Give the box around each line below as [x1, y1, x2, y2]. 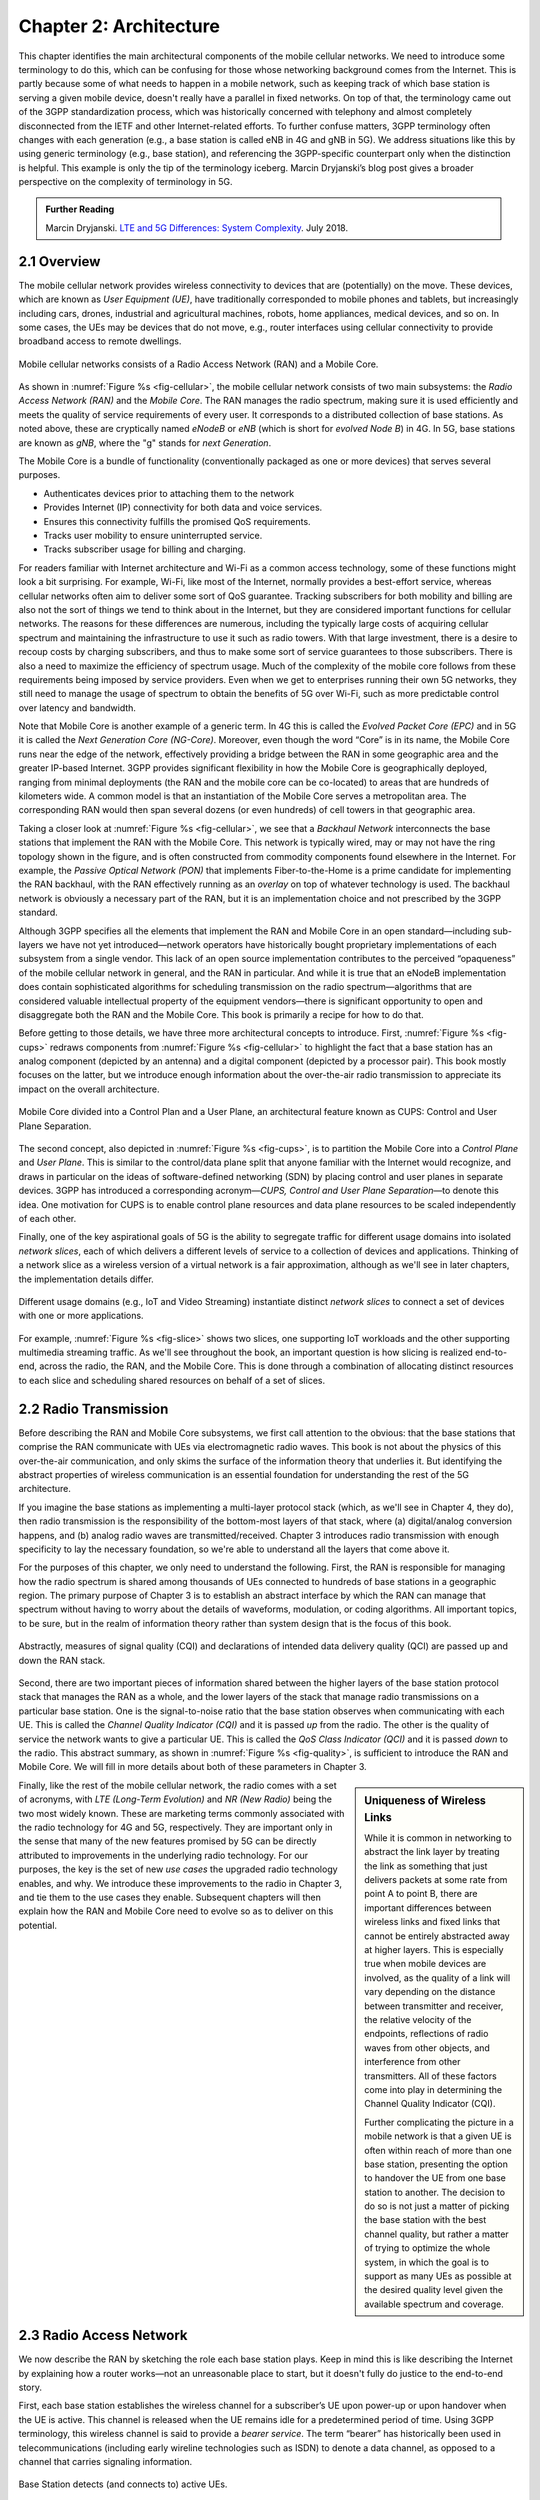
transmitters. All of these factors [364, 2070, 497, 2082]
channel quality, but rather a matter [364, 2228, 509, 2240]
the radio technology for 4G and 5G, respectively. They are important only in [18, 1821, 334, 1833]
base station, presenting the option [364, 2158, 509, 2170]
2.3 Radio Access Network [18, 2327, 188, 2344]
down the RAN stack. [18, 1654, 106, 1666]
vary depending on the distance [364, 1986, 496, 1998]
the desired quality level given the [364, 2284, 504, 2296]
